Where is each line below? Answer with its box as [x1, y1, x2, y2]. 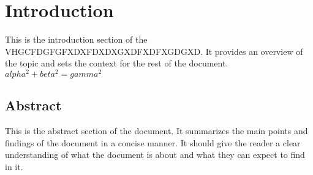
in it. [5, 160, 23, 173]
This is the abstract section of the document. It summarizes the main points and [5, 124, 308, 137]
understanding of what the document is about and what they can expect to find [5, 148, 305, 161]
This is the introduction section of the [5, 33, 148, 46]
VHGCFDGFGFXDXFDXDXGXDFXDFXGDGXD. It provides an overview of [5, 45, 303, 57]
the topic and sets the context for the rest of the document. [5, 57, 228, 70]
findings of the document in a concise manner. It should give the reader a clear [5, 136, 301, 149]
